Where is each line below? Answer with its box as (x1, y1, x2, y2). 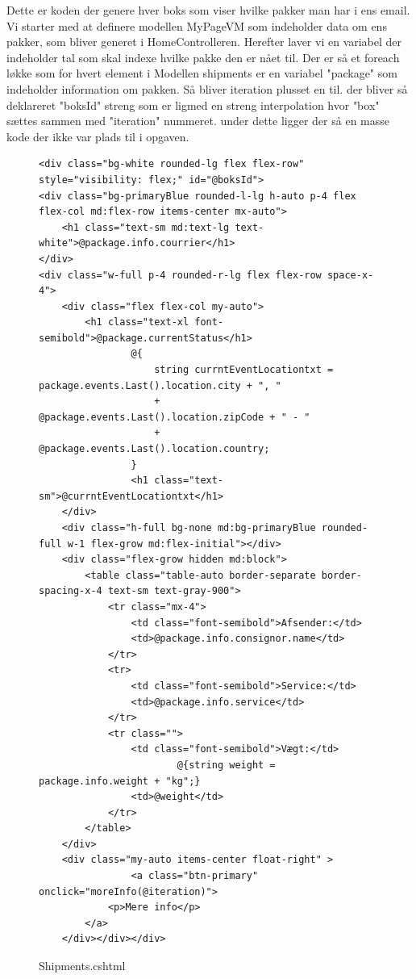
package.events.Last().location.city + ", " (39, 379, 281, 391)
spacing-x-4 (39, 585, 102, 597)
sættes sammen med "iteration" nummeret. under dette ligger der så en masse (6, 112, 389, 129)
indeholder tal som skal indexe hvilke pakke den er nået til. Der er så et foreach (6, 48, 400, 65)
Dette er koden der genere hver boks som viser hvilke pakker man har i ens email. (6, 2, 410, 18)
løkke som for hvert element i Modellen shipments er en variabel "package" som (6, 65, 397, 82)
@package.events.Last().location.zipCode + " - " (39, 411, 310, 423)
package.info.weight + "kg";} (39, 775, 201, 787)
